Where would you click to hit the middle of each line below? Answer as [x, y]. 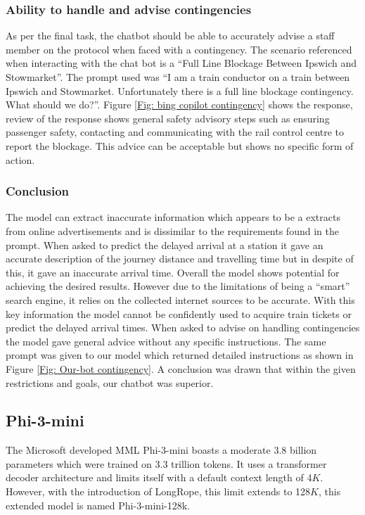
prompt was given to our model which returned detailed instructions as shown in [180, 355]
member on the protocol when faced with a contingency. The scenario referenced [179, 49]
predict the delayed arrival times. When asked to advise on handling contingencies [183, 328]
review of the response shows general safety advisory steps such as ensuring [168, 118]
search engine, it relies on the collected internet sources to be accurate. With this [180, 299]
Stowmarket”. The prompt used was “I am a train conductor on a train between [178, 77]
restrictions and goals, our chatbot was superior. [110, 382]
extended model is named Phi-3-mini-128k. [98, 505]
